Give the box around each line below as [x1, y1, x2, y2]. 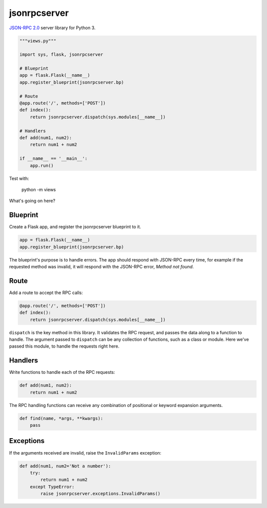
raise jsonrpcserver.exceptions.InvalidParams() [40, 491, 161, 497]
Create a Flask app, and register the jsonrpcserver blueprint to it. [9, 224, 141, 230]
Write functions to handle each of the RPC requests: [9, 369, 116, 375]
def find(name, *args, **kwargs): [19, 415, 103, 421]
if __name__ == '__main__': [19, 156, 88, 161]
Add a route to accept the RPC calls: [9, 290, 83, 296]
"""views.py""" [19, 38, 56, 44]
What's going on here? [9, 198, 55, 204]
